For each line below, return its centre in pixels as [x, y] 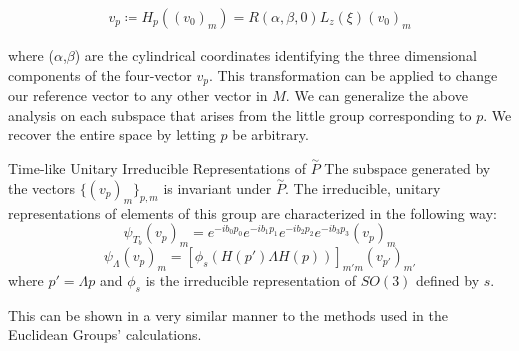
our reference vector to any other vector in [138, 95]
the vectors [41, 187]
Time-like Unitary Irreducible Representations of [157, 168]
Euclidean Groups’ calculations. [105, 334]
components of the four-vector [100, 74]
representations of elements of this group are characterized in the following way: [252, 212]
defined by [448, 279]
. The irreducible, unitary [362, 187]
